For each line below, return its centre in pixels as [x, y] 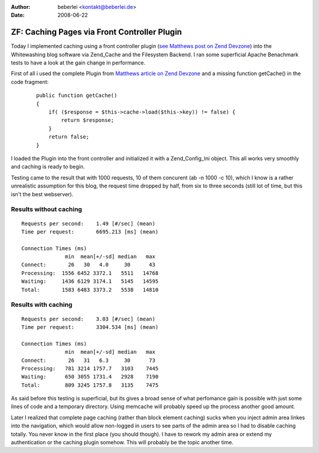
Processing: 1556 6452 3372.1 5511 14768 [90, 273]
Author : [21, 7]
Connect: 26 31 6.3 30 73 [89, 360]
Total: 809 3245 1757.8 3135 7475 [90, 385]
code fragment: [30, 82]
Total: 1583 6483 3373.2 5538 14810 [90, 289]
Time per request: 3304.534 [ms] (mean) [90, 327]
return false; [69, 137]
